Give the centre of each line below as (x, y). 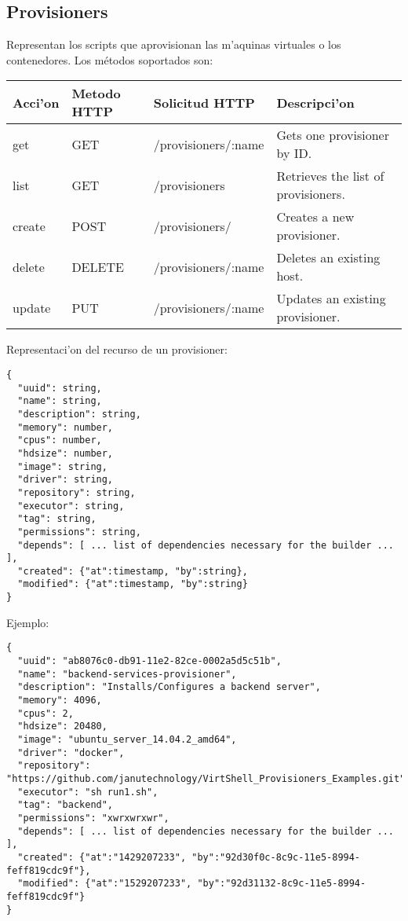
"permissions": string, (79, 532)
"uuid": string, (60, 388)
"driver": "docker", (71, 752)
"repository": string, (76, 492)
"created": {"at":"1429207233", (102, 857)
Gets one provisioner (333, 135)
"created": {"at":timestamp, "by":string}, (133, 571)
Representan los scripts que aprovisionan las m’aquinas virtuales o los (174, 44)
